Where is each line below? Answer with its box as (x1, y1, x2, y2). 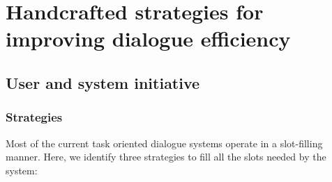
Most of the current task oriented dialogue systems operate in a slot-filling (6, 135, 323, 150)
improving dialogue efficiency (6, 24, 291, 53)
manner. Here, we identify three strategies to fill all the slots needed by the (6, 149, 326, 164)
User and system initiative (6, 72, 200, 93)
